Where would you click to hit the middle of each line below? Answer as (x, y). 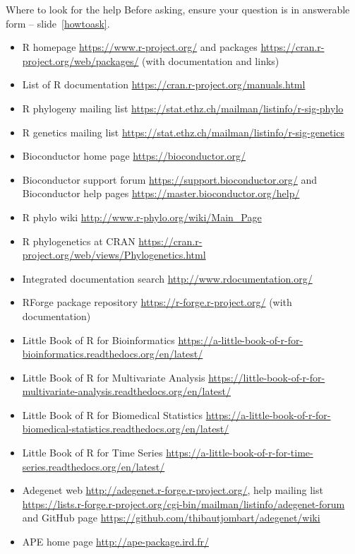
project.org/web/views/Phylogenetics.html (114, 255)
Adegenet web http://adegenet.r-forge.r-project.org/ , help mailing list (173, 490)
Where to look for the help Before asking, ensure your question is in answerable (178, 9)
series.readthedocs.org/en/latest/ (94, 466)
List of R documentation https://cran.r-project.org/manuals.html (164, 84)
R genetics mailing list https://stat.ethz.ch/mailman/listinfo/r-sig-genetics (183, 132)
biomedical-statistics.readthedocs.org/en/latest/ (126, 429)
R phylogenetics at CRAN (79, 241)
